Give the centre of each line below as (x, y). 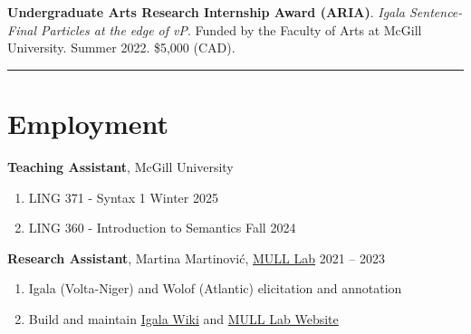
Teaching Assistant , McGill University (120, 166)
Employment (88, 123)
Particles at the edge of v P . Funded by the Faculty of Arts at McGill (231, 29)
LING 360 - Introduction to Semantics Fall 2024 (162, 228)
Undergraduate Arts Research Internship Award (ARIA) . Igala (206, 12)
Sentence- (436, 12)
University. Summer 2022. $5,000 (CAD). (121, 48)
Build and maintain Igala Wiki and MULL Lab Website (183, 318)
